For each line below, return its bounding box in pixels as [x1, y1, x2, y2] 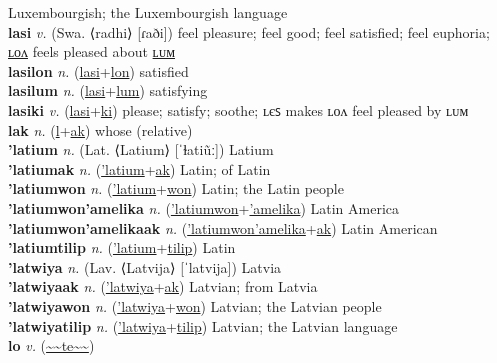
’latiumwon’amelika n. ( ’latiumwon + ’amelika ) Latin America [8, 197, 400, 218]
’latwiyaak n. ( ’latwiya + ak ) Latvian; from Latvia [8, 276, 318, 297]
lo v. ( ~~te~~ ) [8, 335, 95, 356]
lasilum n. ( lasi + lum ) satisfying [8, 80, 208, 101]
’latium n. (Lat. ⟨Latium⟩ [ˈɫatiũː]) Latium [8, 139, 274, 160]
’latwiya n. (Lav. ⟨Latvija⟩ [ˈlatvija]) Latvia [8, 256, 282, 277]
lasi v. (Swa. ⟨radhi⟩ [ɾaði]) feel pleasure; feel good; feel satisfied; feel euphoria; [8, 21, 490, 42]
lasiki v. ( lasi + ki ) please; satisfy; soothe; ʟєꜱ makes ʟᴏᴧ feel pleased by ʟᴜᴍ [8, 99, 469, 120]
